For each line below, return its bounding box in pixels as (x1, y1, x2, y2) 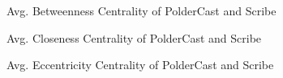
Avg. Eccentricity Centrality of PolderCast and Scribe (6, 56, 274, 73)
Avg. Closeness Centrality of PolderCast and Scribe (6, 29, 262, 46)
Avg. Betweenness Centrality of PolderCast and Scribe (6, 2, 277, 18)
